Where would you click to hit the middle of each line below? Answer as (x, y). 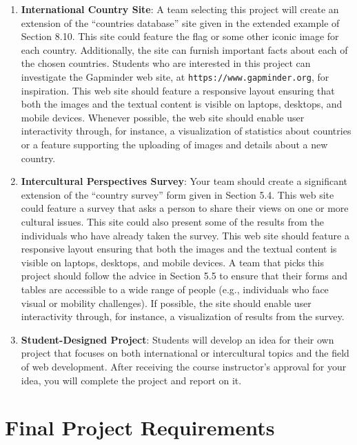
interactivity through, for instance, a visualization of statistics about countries (186, 131)
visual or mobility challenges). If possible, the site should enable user (166, 303)
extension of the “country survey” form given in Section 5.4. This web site (177, 194)
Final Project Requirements (140, 427)
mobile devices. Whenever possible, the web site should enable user (163, 117)
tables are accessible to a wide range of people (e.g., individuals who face (175, 289)
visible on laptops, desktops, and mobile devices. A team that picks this (172, 262)
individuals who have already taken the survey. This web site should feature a (185, 235)
